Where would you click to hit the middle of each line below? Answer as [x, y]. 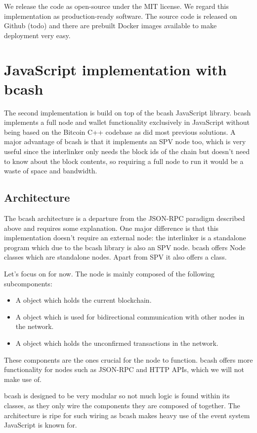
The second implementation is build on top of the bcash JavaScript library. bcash [128, 112]
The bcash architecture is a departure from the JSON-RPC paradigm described [125, 218]
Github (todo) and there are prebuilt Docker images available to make [110, 26]
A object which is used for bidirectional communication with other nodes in [130, 316]
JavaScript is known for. [41, 425]
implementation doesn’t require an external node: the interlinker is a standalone [125, 238]
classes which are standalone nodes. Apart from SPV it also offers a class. [115, 257]
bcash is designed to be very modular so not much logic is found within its [117, 396]
